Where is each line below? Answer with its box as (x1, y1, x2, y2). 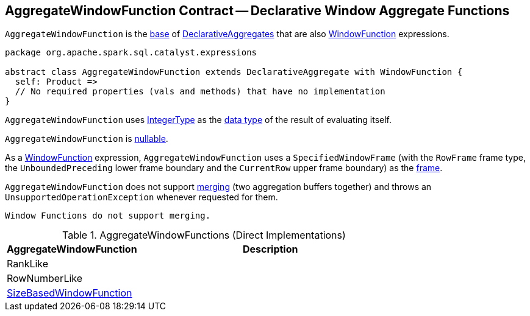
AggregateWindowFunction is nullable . (5, 133, 168, 144)
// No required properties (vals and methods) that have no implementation (15, 86, 385, 97)
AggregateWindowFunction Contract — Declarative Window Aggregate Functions (5, 3, 510, 18)
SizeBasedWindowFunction (7, 287, 132, 300)
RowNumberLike (7, 272, 83, 285)
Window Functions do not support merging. (5, 211, 211, 221)
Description (243, 243, 298, 256)
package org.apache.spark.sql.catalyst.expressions (5, 47, 257, 58)
